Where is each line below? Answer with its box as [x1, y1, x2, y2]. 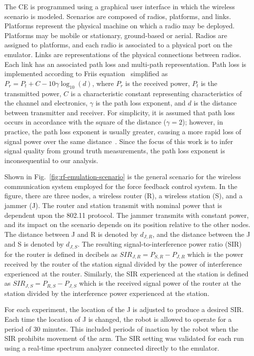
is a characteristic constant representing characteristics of [70, 88, 242, 98]
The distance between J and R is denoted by [4, 229, 138, 239]
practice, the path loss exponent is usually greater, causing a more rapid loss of [4, 126, 241, 136]
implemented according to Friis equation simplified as [4, 68, 168, 79]
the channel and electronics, [4, 98, 88, 108]
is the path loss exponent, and [95, 98, 186, 108]
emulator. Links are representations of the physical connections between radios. [4, 49, 241, 59]
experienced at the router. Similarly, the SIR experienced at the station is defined [4, 268, 249, 278]
